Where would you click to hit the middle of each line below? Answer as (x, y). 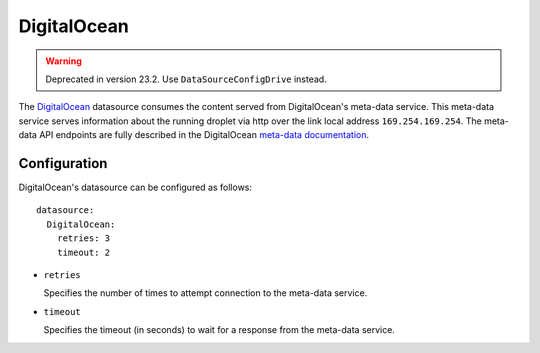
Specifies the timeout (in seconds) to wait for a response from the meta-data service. (219, 330)
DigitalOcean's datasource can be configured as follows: (135, 187)
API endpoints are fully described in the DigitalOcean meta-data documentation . (204, 135)
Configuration (63, 163)
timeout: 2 (83, 252)
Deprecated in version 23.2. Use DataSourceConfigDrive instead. (186, 79)
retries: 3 (83, 238)
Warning (63, 61)
